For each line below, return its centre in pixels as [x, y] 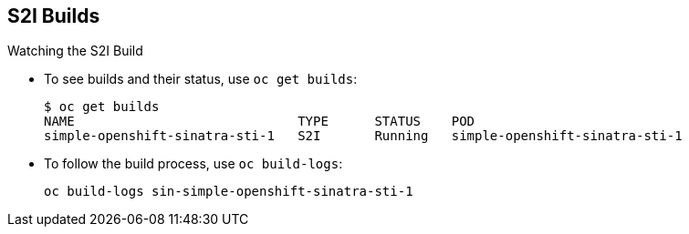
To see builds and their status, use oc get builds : [201, 79]
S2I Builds [54, 16]
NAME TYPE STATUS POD [260, 122]
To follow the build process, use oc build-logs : [193, 164]
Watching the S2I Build [75, 51]
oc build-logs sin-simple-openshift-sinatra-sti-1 [229, 192]
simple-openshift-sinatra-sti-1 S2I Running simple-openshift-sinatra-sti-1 [363, 136]
